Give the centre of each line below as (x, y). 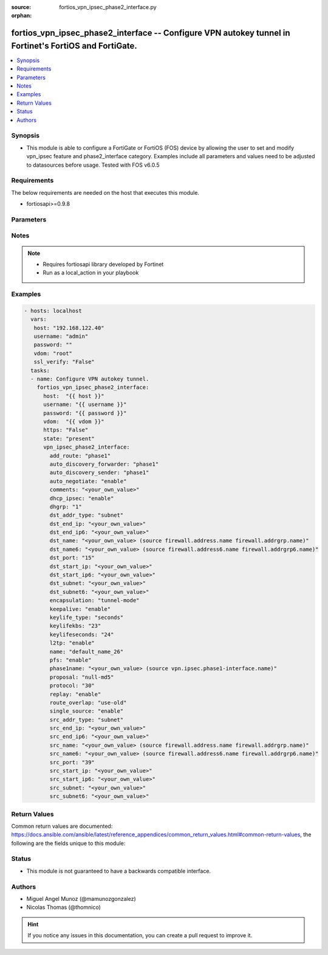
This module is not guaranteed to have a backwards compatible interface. (119, 871)
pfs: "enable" (70, 660)
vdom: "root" (53, 353)
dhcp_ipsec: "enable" (82, 498)
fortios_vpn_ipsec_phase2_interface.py (108, 7)
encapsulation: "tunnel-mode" (94, 600)
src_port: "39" (72, 762)
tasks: (40, 370)
